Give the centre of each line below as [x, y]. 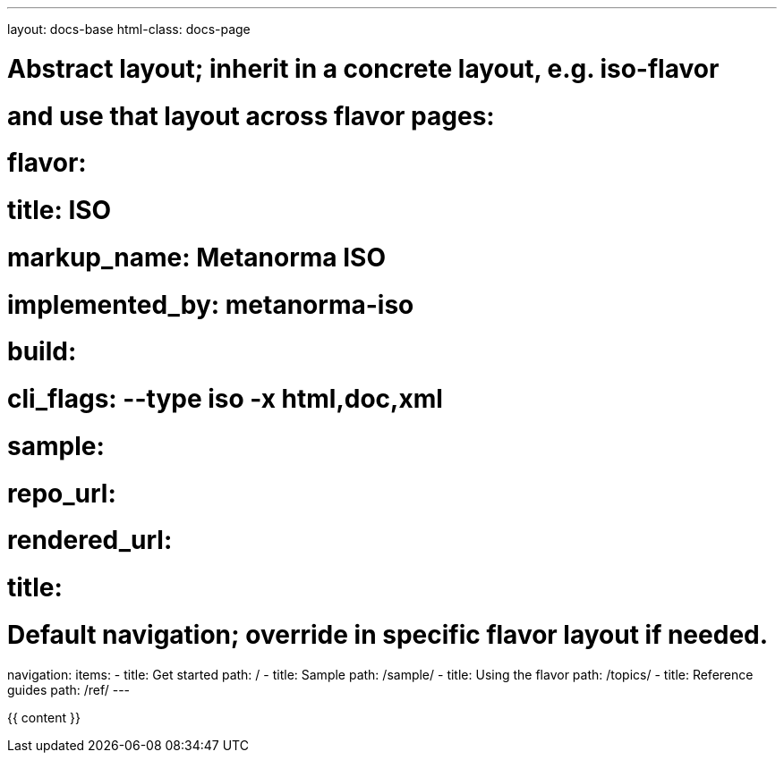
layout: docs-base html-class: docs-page [129, 29]
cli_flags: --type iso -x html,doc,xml [225, 399]
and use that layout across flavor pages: [251, 116]
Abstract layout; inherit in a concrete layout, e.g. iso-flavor [363, 68]
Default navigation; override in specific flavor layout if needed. [388, 634]
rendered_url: [90, 540]
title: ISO [60, 210]
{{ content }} [44, 717]
